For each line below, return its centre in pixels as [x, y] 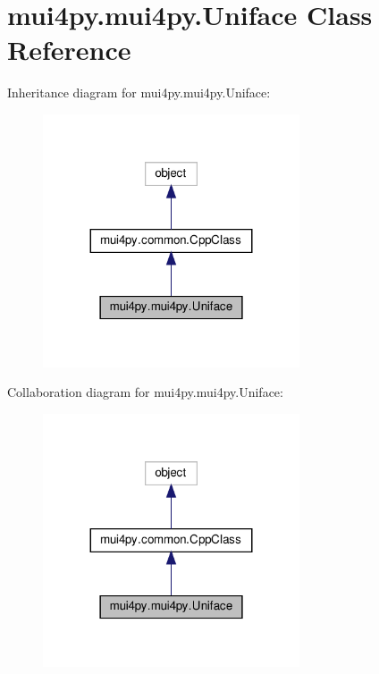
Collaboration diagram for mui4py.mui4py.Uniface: [145, 392]
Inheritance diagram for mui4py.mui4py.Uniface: [139, 93]
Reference [69, 50]
